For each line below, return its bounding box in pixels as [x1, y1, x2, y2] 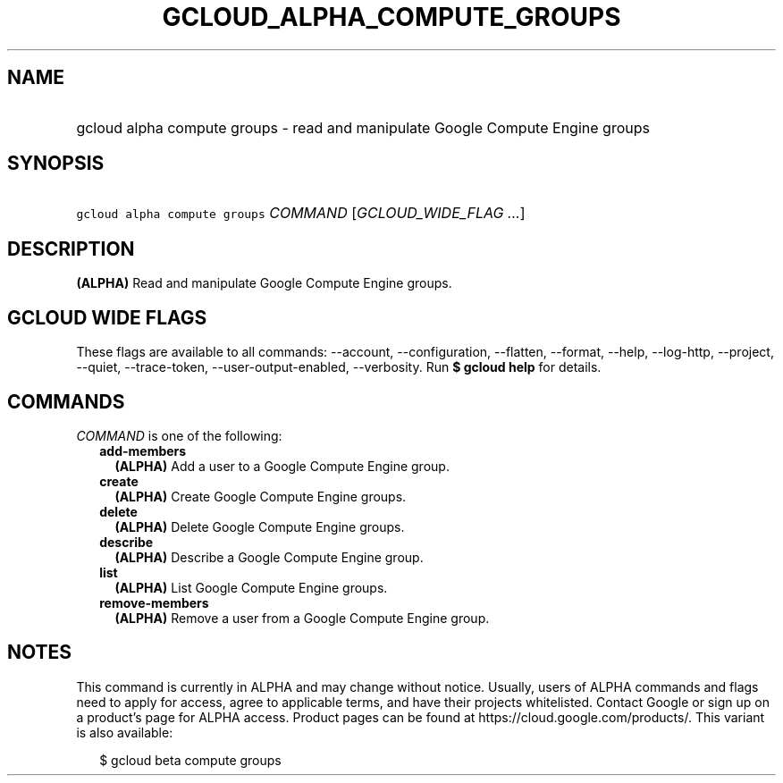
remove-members [99, 594, 209, 610]
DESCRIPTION [7, 237, 135, 260]
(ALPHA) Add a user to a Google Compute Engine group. [114, 458, 450, 474]
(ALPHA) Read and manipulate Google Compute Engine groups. [76, 275, 452, 291]
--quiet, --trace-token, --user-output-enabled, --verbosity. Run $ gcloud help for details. [76, 359, 602, 375]
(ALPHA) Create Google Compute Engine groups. [114, 488, 407, 504]
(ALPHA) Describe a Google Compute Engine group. [114, 549, 424, 565]
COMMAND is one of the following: [76, 427, 282, 443]
